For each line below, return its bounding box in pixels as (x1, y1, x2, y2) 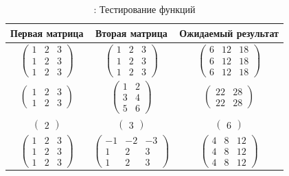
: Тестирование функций (93, 2, 196, 16)
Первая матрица (10, 25, 84, 40)
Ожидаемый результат (179, 25, 279, 40)
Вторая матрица (95, 25, 167, 40)
